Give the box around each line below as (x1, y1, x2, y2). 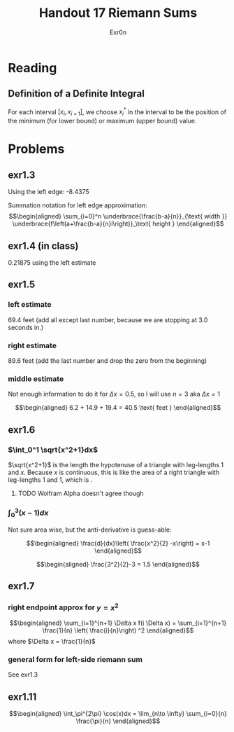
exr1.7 (8, 580, 35, 593)
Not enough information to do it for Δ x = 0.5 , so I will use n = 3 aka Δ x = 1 (8, 390, 221, 399)
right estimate (8, 340, 57, 350)
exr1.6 (8, 424, 36, 436)
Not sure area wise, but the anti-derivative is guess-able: (8, 525, 172, 534)
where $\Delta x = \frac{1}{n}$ (8, 637, 96, 646)
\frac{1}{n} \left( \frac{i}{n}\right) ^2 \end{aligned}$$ (42, 626, 194, 635)
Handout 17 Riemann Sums (38, 5, 198, 21)
